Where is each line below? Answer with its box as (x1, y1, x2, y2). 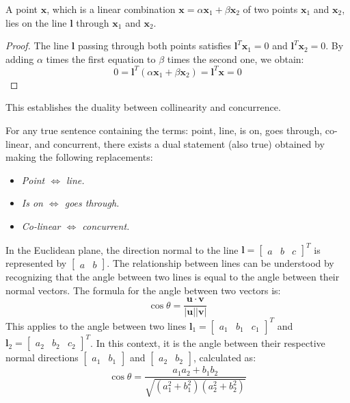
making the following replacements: (5, 150, 153, 164)
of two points (243, 2, 298, 16)
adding (5, 51, 34, 66)
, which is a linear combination (46, 2, 176, 16)
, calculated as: (193, 350, 256, 365)
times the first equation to (46, 51, 156, 66)
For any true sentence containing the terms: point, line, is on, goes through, (5, 123, 323, 138)
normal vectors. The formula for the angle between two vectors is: (5, 283, 281, 297)
